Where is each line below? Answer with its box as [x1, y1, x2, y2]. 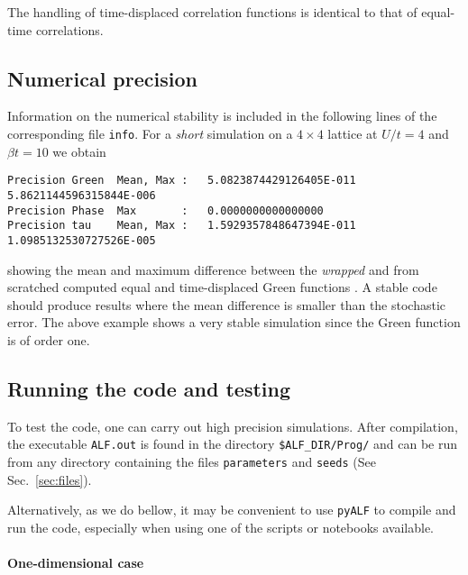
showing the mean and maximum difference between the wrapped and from [7, 260, 419, 278]
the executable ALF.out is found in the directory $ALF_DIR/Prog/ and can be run [7, 434, 458, 453]
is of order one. [7, 330, 90, 349]
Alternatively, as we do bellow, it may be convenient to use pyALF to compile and [7, 500, 456, 519]
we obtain [52, 141, 106, 160]
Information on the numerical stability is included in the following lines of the [7, 106, 437, 125]
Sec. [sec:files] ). [7, 470, 92, 488]
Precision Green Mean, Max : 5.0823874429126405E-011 [7, 174, 356, 187]
